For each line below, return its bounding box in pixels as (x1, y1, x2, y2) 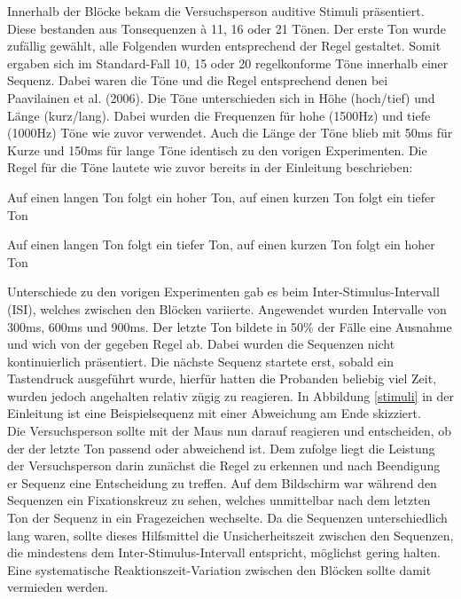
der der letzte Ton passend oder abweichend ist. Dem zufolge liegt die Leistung (7, 438, 435, 457)
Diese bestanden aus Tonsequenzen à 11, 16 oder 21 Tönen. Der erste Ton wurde (7, 19, 446, 37)
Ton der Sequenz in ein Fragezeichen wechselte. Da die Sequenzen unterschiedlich (7, 508, 448, 527)
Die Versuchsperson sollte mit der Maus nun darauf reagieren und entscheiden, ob (7, 422, 452, 440)
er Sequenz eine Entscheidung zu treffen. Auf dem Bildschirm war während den (7, 473, 437, 492)
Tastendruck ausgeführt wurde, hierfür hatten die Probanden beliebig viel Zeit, (7, 369, 437, 388)
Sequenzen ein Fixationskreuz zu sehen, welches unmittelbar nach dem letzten (7, 491, 431, 509)
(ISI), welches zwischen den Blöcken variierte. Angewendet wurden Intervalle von (7, 299, 447, 318)
